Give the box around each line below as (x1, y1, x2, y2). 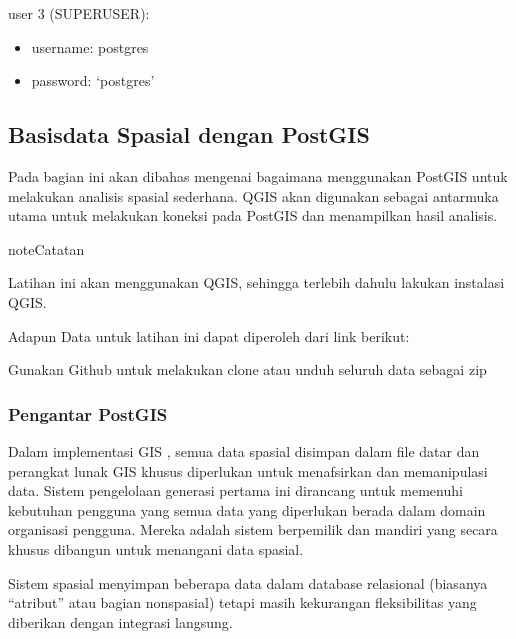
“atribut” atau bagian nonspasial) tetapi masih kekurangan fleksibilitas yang (8, 592, 477, 613)
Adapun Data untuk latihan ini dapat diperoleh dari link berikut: (8, 325, 410, 346)
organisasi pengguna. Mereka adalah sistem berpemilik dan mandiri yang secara (8, 519, 498, 540)
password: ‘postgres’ (31, 70, 155, 91)
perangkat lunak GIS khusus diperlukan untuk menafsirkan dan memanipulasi (8, 460, 488, 481)
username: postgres (31, 36, 149, 57)
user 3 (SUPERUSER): (8, 3, 150, 23)
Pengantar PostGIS (8, 401, 168, 426)
